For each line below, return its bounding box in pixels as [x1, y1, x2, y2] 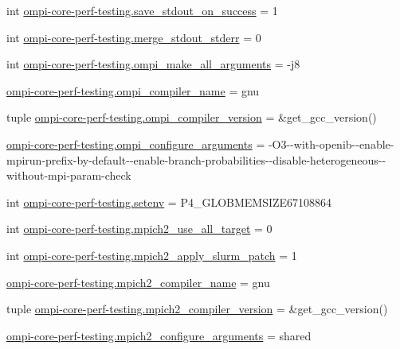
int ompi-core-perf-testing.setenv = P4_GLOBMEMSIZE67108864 [6, 193, 332, 210]
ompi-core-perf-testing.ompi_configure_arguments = [6, 135, 265, 152]
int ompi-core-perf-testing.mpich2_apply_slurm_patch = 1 [6, 246, 297, 263]
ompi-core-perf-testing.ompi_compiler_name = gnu [6, 82, 260, 99]
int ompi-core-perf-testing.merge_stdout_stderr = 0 [6, 29, 261, 45]
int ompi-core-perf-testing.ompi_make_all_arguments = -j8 [6, 56, 300, 72]
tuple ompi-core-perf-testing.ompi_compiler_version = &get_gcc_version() [6, 109, 377, 126]
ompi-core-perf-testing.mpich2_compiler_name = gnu [6, 273, 270, 290]
